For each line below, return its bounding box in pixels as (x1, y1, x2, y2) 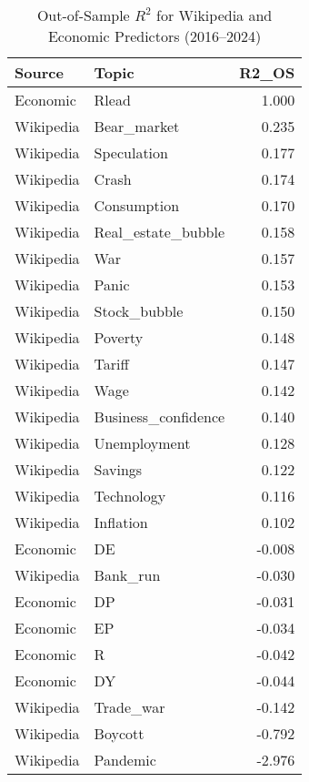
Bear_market (94, 116, 180, 137)
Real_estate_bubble (94, 221, 225, 242)
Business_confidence (94, 406, 225, 427)
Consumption (94, 195, 180, 216)
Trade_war (94, 696, 165, 717)
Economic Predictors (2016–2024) (47, 25, 262, 46)
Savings (94, 459, 143, 480)
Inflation (94, 512, 148, 533)
